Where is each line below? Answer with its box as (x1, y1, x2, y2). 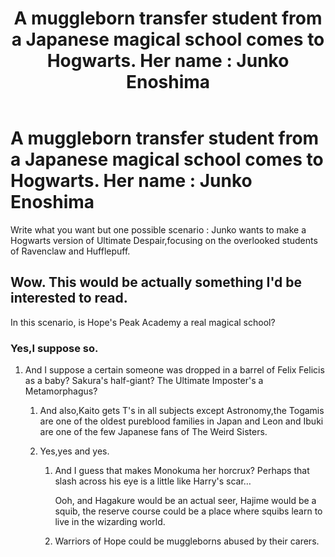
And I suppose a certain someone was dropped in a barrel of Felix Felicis (24, 364, 325, 376)
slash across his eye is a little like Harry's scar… (54, 475, 252, 487)
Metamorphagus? (24, 385, 98, 397)
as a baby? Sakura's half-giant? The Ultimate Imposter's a (24, 375, 264, 387)
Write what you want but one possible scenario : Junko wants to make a (10, 223, 307, 236)
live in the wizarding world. (54, 516, 166, 528)
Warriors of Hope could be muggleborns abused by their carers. (54, 535, 320, 547)
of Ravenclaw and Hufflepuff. (10, 245, 131, 257)
